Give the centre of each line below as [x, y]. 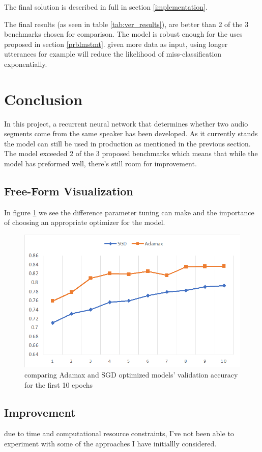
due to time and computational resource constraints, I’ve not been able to [119, 433]
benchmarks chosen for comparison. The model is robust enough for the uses [123, 34]
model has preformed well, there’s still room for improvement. [100, 164]
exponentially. [26, 64]
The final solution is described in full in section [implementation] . [106, 7]
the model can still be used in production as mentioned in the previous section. [127, 143]
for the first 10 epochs [59, 384]
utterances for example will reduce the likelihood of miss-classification [113, 54]
